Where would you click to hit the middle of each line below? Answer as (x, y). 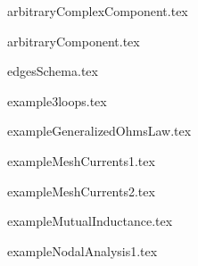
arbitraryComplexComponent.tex (98, 11)
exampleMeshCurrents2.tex (81, 191)
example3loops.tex (57, 100)
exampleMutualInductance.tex (90, 221)
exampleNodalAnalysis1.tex (82, 250)
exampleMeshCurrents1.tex (81, 160)
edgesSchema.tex (53, 71)
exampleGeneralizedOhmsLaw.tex (99, 131)
